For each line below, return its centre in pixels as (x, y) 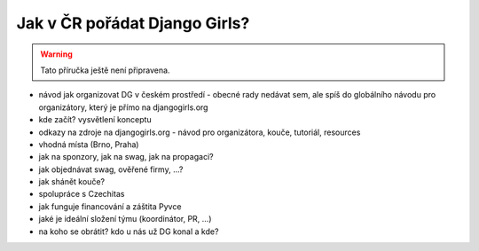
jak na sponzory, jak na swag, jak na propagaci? (126, 157)
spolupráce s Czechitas (82, 194)
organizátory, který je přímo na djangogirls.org (123, 107)
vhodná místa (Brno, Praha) (89, 144)
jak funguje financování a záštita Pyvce (110, 206)
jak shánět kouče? (72, 182)
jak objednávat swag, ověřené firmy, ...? (111, 169)
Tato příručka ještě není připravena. (105, 70)
